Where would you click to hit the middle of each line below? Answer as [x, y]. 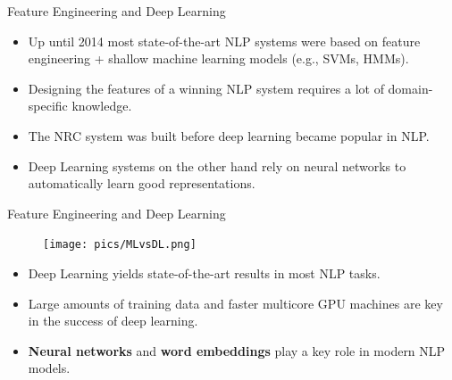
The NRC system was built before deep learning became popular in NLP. [229, 135]
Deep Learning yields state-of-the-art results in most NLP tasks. [204, 273]
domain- [410, 88]
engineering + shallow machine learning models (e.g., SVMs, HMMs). [218, 58]
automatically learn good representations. [142, 183]
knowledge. [102, 106]
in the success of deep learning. [113, 321]
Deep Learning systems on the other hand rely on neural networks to [217, 165]
